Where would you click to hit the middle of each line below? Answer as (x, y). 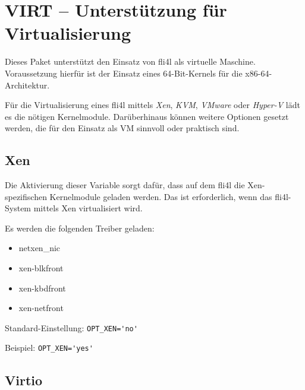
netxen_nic (40, 248)
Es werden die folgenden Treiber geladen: (80, 228)
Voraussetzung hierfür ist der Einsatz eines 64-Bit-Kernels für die (124, 73)
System (18, 208)
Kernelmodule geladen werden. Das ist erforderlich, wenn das (161, 196)
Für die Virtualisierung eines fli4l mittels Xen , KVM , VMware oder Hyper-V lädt (152, 105)
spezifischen (26, 196)
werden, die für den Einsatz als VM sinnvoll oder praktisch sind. (122, 128)
